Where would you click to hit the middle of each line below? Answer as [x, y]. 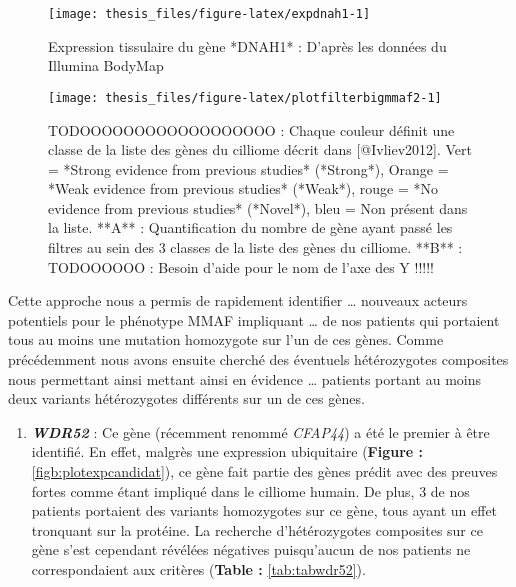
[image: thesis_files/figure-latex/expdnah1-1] [209, 14]
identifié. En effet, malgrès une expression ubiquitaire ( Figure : [227, 451]
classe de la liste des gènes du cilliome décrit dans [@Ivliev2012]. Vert [260, 149]
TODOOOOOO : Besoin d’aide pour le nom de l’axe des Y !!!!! [241, 266]
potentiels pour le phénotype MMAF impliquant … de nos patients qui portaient [254, 319]
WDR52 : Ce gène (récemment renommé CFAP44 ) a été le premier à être [260, 431]
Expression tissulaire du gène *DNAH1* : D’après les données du [247, 45]
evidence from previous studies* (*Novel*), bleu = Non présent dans [258, 207]
